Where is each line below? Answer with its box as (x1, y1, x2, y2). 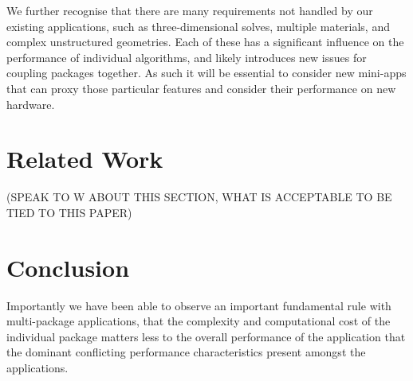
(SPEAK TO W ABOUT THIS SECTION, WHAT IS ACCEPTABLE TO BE (6, 189, 392, 205)
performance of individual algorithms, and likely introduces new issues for (6, 49, 367, 65)
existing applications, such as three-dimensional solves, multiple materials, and (6, 17, 390, 34)
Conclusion (6, 251, 130, 283)
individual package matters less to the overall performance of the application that (6, 328, 406, 344)
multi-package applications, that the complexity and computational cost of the (6, 313, 391, 329)
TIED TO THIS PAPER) (6, 204, 132, 220)
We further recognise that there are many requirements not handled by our (6, 2, 373, 18)
